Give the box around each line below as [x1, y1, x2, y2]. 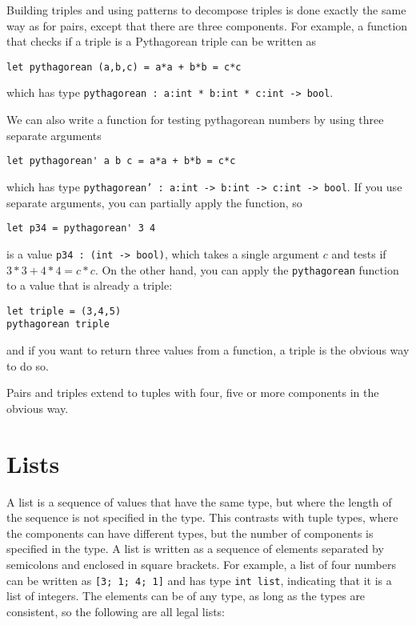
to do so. [6, 357, 49, 374]
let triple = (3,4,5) [6, 305, 122, 317]
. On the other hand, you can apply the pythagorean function [94, 261, 399, 278]
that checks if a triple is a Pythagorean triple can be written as [6, 33, 317, 50]
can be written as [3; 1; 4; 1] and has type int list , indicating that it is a [6, 571, 392, 588]
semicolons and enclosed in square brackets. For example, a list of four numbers [6, 555, 397, 572]
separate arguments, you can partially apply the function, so [6, 194, 302, 210]
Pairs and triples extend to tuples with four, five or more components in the [6, 384, 379, 401]
